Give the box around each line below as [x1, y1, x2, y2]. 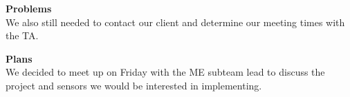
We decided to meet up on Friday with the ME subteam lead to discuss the [6, 65, 325, 79]
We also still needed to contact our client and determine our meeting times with [6, 14, 345, 29]
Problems [6, 1, 52, 15]
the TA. [6, 28, 39, 43]
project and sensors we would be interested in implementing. [6, 78, 262, 92]
